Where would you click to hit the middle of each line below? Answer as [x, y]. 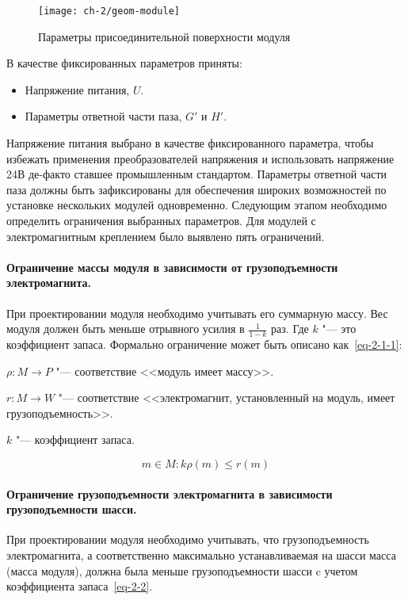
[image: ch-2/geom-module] [109, 11]
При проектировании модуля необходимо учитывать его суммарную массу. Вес [197, 313]
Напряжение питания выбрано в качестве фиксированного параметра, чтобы [190, 143]
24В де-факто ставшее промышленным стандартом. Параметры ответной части [197, 174]
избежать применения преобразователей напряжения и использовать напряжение [200, 158]
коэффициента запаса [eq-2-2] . [80, 586]
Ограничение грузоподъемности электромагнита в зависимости [170, 493]
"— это [339, 329]
